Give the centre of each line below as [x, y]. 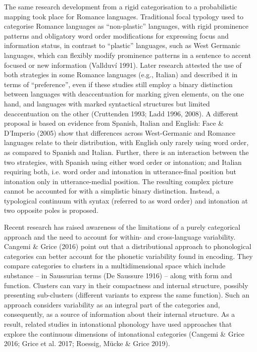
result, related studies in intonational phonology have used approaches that [118, 324]
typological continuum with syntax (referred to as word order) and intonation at [126, 200]
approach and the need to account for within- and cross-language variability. [120, 236]
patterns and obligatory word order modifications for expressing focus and [116, 35]
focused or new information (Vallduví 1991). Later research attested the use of [123, 65]
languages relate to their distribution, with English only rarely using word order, [126, 142]
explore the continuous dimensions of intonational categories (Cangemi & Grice [124, 333]
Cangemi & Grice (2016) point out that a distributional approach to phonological [128, 246]
